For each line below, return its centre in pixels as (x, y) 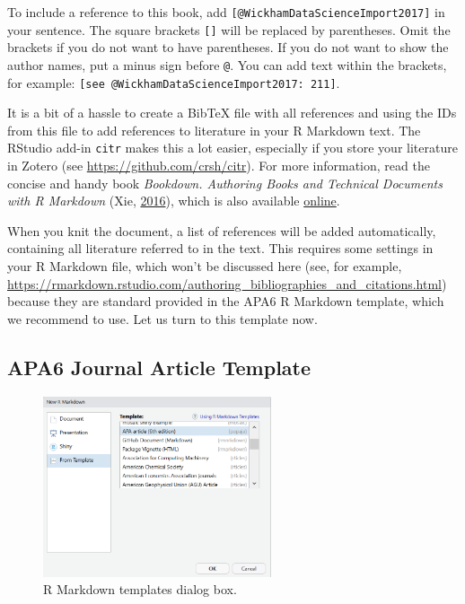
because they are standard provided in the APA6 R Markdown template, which (226, 301)
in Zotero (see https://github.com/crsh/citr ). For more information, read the (219, 166)
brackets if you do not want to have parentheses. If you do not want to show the (228, 47)
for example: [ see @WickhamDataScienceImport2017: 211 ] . (174, 82)
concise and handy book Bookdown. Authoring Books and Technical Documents (225, 183)
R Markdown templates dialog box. (140, 589)
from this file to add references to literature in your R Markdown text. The (214, 130)
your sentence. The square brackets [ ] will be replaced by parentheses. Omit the (229, 29)
